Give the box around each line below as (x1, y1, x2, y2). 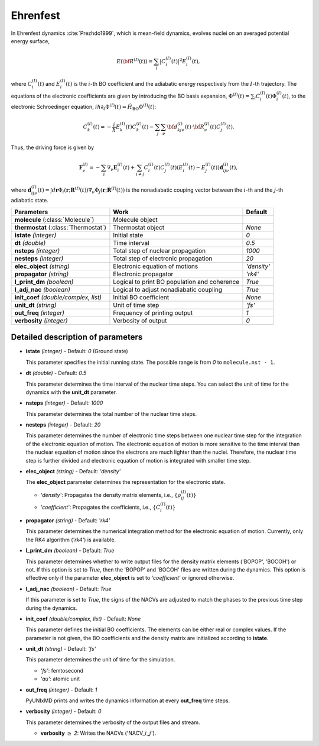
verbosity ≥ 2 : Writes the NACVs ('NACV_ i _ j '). (40, 729, 157, 737)
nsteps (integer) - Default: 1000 (25, 399, 103, 406)
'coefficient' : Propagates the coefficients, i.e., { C (40, 503, 161, 511)
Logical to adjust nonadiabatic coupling (113, 285, 223, 293)
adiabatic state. (11, 197, 48, 204)
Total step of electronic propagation (113, 254, 213, 263)
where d (11, 186, 32, 193)
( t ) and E (37, 80, 60, 87)
